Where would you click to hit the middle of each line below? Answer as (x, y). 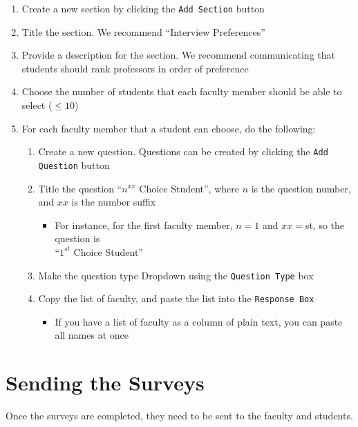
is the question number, (301, 188)
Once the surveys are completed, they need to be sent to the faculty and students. (179, 416)
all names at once (92, 335)
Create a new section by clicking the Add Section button (143, 8)
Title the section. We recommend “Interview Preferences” (143, 31)
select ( (37, 105)
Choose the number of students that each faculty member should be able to (182, 91)
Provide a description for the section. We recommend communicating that (178, 55)
